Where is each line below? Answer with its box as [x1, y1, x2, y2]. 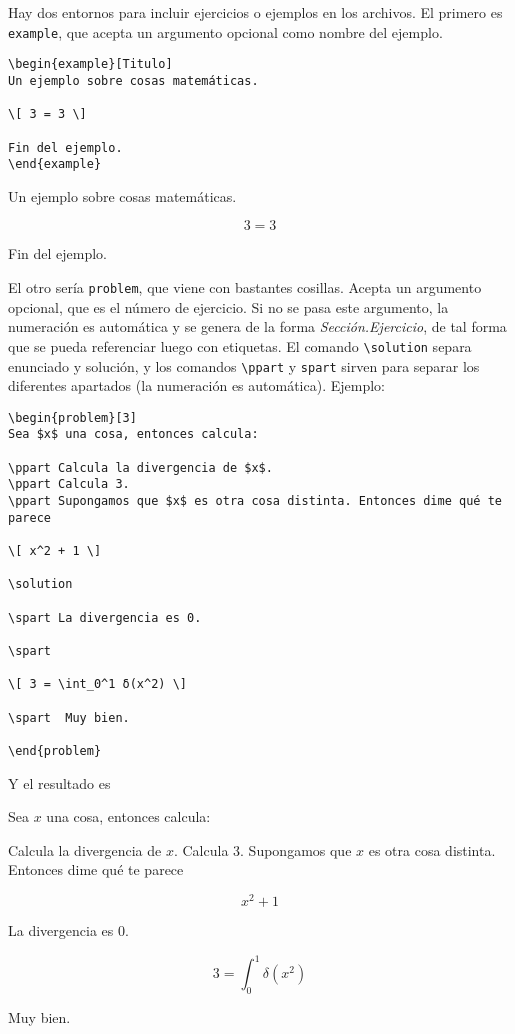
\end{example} [8, 157, 102, 172]
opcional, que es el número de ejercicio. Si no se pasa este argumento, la [8, 296, 449, 317]
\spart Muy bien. [8, 710, 130, 725]
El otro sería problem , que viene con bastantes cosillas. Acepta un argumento [8, 277, 482, 298]
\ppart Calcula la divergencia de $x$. [8, 460, 273, 475]
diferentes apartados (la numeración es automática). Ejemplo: [8, 375, 385, 396]
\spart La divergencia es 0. [8, 610, 202, 625]
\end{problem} [8, 743, 102, 758]
